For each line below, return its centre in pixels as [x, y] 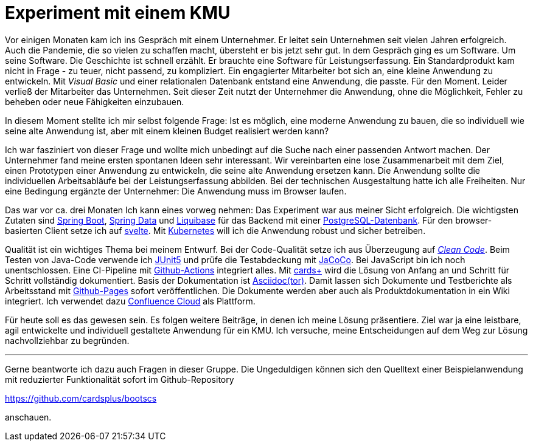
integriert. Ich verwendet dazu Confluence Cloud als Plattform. [130, 301]
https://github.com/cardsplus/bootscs [81, 398]
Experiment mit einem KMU [118, 13]
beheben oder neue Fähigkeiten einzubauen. [95, 101]
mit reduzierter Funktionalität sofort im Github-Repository [120, 379]
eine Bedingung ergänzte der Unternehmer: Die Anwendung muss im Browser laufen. [176, 191]
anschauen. [28, 417]
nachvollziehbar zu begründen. [67, 340]
